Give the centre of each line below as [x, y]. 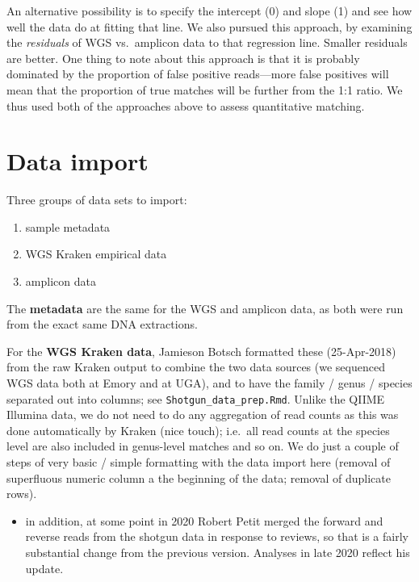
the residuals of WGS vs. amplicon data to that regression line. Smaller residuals [207, 42]
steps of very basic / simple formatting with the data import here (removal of [199, 462]
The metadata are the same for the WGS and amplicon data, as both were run [205, 308]
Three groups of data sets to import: [97, 200]
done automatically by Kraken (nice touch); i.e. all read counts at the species [198, 430]
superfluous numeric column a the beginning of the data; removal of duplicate [199, 477]
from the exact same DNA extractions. [102, 324]
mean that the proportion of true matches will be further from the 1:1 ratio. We [205, 89]
